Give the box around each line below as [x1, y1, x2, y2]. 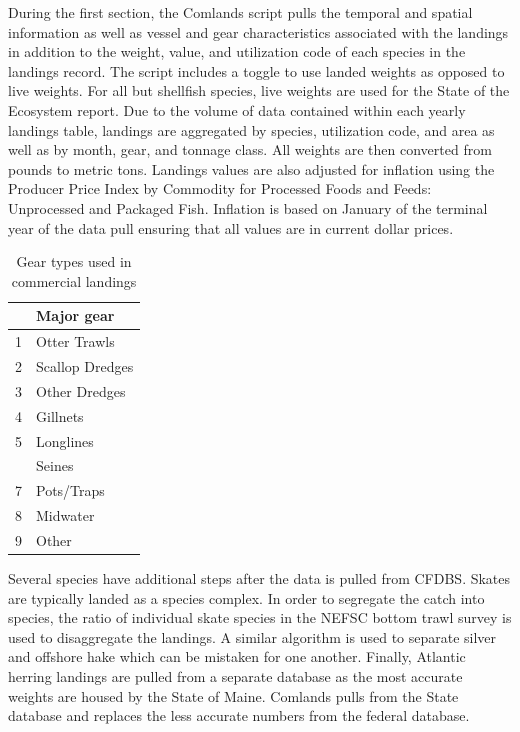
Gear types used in [16, 251, 132, 272]
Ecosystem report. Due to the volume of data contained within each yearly [8, 99, 466, 120]
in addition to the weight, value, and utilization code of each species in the [8, 41, 466, 62]
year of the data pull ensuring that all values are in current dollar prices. [8, 217, 454, 238]
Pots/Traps [36, 480, 105, 501]
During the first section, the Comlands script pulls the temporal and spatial [8, 2, 473, 22]
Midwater [36, 505, 95, 526]
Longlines [36, 430, 94, 451]
